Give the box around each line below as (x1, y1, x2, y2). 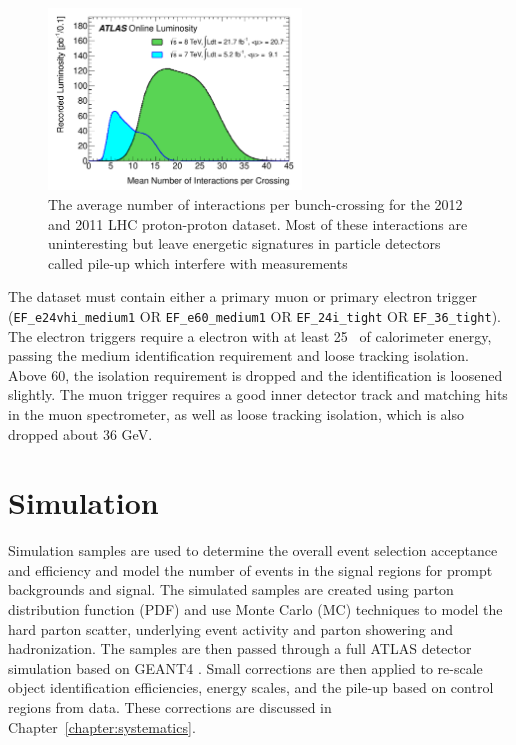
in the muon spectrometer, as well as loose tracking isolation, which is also (8, 403, 464, 424)
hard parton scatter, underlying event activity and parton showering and (8, 618, 453, 639)
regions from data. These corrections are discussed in (8, 697, 332, 717)
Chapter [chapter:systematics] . (8, 716, 196, 737)
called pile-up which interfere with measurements (48, 252, 348, 273)
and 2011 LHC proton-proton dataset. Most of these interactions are (48, 213, 468, 234)
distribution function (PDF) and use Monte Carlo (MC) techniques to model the (8, 599, 503, 620)
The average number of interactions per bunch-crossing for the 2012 (48, 193, 463, 214)
